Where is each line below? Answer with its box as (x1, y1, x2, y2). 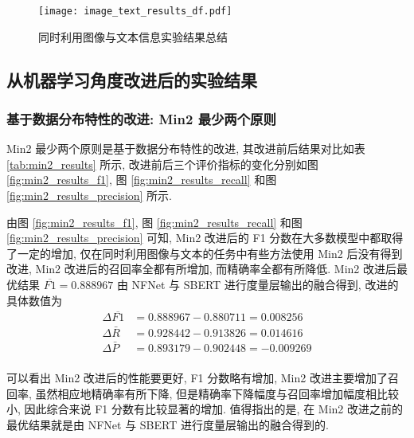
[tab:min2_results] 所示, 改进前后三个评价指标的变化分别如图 (6, 155, 318, 172)
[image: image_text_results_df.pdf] (38, 6, 232, 17)
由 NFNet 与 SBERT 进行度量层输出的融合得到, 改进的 (116, 276, 399, 292)
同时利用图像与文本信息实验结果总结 (38, 28, 228, 45)
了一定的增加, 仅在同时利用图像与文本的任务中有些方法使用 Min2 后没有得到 (6, 244, 403, 261)
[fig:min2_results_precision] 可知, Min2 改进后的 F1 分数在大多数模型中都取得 (6, 229, 404, 246)
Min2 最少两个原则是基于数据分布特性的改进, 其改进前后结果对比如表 (6, 140, 365, 157)
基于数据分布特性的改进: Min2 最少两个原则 (6, 108, 276, 128)
